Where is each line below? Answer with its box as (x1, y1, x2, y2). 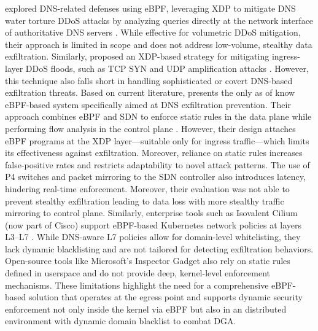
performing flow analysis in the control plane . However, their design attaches (5, 122, 296, 134)
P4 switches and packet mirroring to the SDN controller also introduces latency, (5, 170, 306, 183)
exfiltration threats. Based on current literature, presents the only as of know (5, 86, 295, 99)
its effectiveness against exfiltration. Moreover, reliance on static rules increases (5, 146, 303, 159)
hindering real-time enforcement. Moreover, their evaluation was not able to (5, 182, 290, 195)
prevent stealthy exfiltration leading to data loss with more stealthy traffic (5, 194, 284, 207)
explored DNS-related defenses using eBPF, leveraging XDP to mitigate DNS (5, 2, 296, 14)
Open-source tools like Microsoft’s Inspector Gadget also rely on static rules (5, 254, 290, 267)
